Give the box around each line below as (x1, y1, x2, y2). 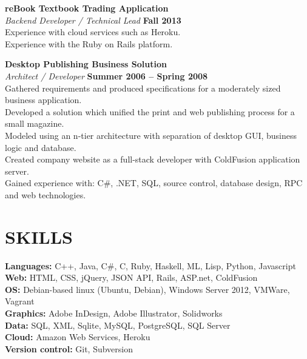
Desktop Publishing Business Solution (5, 58, 167, 70)
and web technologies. (5, 188, 86, 201)
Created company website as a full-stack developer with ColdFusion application (5, 153, 300, 166)
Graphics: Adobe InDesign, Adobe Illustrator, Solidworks (5, 307, 223, 319)
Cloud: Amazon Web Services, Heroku (5, 330, 150, 343)
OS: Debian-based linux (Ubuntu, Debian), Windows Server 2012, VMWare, (5, 283, 290, 295)
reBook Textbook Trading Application (5, 2, 169, 14)
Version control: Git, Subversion (5, 342, 133, 355)
